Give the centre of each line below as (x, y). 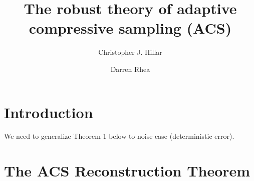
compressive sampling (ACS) (130, 28)
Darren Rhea (130, 69)
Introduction (49, 112)
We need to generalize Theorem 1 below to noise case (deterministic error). (119, 136)
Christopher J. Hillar (130, 52)
